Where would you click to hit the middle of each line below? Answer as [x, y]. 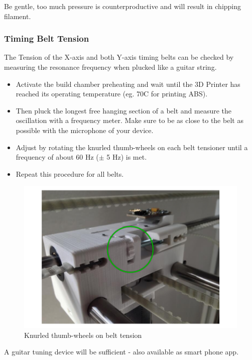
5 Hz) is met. [127, 157]
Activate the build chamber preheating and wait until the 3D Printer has [128, 84]
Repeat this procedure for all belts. [70, 173]
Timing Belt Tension [47, 38]
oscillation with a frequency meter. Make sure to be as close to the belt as [130, 120]
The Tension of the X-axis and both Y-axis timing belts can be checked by [119, 57]
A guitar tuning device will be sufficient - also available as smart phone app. [121, 352]
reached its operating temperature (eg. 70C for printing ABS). [112, 94]
